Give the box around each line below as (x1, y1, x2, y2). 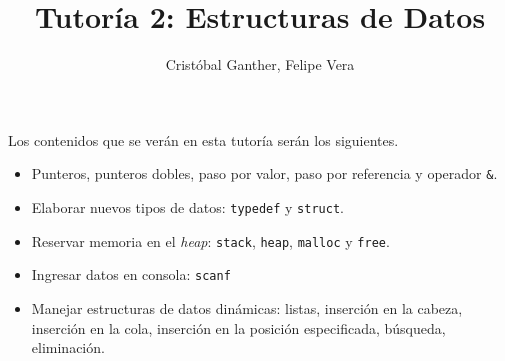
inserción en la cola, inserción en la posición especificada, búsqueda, (31, 317, 446, 338)
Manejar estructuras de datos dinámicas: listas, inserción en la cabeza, (31, 297, 463, 318)
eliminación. (31, 337, 105, 358)
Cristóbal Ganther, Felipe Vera (165, 54, 355, 75)
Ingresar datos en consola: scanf (31, 264, 231, 285)
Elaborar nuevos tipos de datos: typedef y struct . (31, 196, 344, 217)
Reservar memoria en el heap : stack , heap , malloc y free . (31, 230, 390, 251)
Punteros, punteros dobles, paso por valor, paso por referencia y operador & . (31, 163, 498, 184)
